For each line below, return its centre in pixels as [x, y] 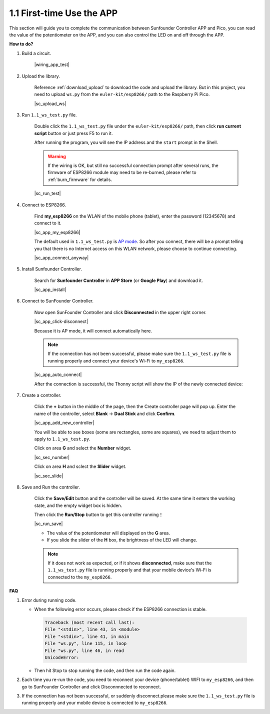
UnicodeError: [62, 657]
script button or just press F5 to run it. [73, 133]
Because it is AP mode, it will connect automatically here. [93, 330]
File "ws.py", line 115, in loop [86, 643]
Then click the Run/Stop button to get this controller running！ [99, 514]
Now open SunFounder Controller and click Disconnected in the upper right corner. [120, 312]
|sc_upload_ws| [50, 103]
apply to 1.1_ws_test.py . [62, 439]
